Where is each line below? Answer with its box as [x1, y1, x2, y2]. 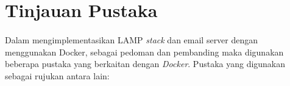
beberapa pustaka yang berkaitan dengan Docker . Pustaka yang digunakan [5, 57, 286, 70]
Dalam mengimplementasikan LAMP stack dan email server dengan [5, 33, 258, 46]
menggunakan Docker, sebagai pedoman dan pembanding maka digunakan [5, 45, 284, 58]
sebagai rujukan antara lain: [5, 69, 110, 82]
